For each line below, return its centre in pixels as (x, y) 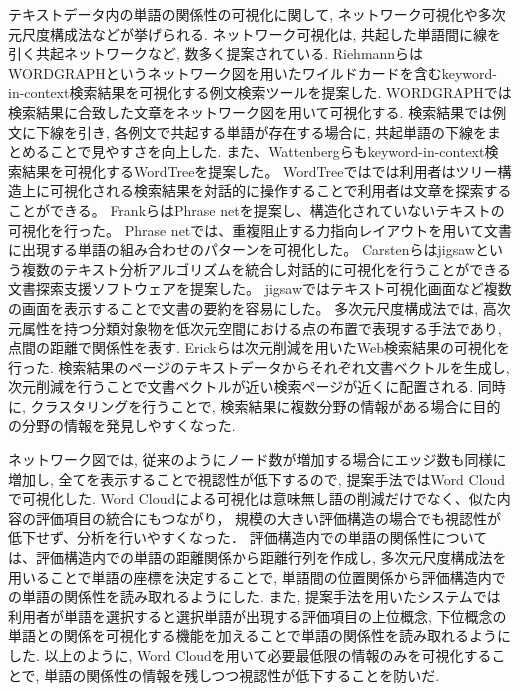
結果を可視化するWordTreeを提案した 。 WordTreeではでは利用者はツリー (259, 170)
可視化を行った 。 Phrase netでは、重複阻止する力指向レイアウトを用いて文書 (260, 229)
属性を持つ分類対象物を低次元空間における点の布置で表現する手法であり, (261, 327)
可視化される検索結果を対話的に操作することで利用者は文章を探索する (280, 190)
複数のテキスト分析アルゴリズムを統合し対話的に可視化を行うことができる (266, 268)
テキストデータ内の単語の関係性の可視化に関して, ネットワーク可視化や (243, 14)
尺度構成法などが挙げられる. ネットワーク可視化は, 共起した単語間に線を (261, 33)
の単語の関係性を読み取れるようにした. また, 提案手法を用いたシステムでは (254, 596)
